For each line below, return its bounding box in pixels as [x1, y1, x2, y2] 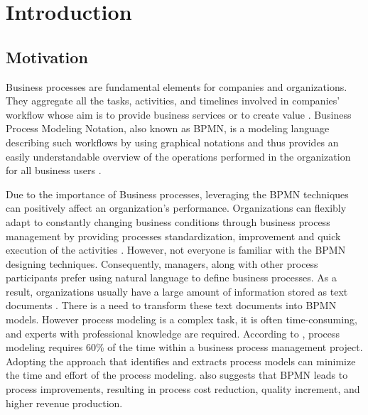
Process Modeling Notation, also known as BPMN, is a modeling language [6, 121, 330, 136]
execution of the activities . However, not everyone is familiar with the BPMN [6, 242, 346, 257]
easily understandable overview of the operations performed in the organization [6, 149, 351, 163]
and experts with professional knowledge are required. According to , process [6, 325, 340, 340]
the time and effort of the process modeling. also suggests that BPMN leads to [6, 367, 348, 382]
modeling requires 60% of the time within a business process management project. [6, 340, 363, 355]
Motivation [6, 45, 88, 68]
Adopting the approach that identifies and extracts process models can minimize [6, 353, 356, 368]
